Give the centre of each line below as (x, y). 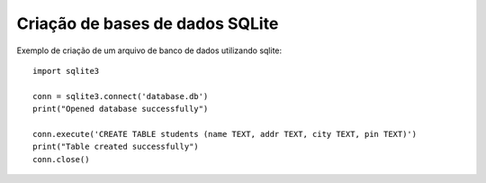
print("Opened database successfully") (121, 109)
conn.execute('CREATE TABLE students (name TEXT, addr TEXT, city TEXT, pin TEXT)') (225, 134)
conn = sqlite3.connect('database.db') (121, 96)
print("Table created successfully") (116, 147)
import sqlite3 (66, 71)
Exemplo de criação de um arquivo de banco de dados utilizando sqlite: (149, 50)
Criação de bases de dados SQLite (148, 23)
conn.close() (61, 159)
